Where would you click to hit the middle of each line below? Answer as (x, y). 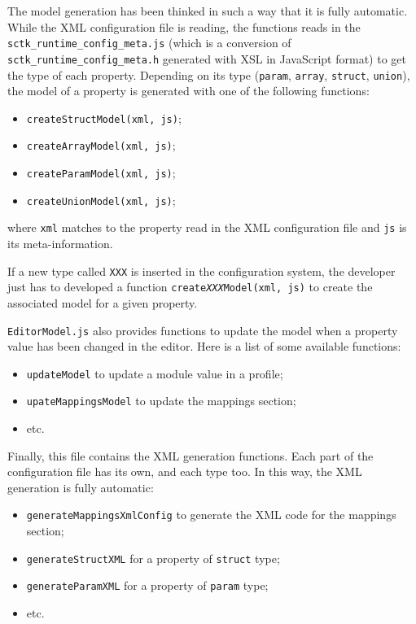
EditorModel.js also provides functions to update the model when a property (203, 330)
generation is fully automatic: (81, 487)
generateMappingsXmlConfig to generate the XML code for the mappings (211, 515)
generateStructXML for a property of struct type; (153, 558)
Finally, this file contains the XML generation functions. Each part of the (190, 455)
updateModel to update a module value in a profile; (155, 373)
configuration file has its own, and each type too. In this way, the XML (185, 471)
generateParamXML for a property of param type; (147, 585)
